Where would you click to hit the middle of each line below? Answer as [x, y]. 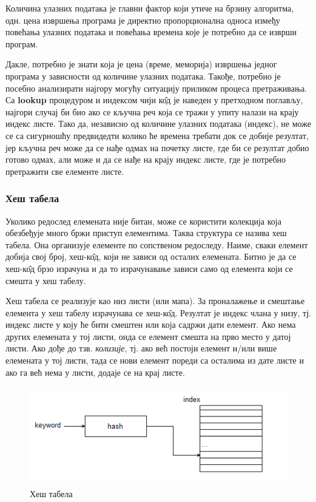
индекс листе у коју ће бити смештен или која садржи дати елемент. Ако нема [151, 324]
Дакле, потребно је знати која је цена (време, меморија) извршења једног [141, 64]
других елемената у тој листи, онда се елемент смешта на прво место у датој [148, 336]
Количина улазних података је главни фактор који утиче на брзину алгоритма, [150, 8]
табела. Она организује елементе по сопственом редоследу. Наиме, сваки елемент [157, 244]
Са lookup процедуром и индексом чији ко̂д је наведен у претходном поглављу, [154, 100]
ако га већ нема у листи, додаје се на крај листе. [95, 372]
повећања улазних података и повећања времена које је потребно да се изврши [151, 32]
